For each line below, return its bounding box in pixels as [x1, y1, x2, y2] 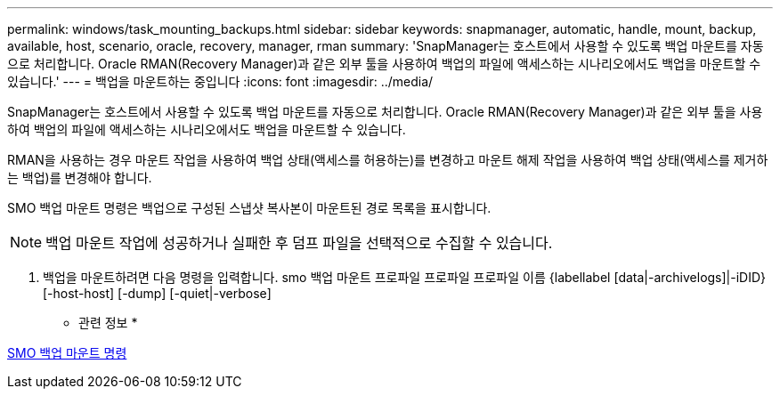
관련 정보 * [78, 315, 138, 330]
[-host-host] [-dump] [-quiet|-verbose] [43, 286, 272, 301]
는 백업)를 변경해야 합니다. [7, 170, 152, 185]
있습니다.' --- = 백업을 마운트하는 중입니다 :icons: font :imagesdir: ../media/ [7, 74, 434, 89]
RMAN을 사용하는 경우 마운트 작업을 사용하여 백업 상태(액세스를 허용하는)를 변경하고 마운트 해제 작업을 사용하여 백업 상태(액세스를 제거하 [7, 152, 768, 167]
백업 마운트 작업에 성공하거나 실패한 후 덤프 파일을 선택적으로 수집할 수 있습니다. [45, 234, 553, 252]
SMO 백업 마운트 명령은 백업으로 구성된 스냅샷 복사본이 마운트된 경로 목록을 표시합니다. [7, 200, 492, 215]
